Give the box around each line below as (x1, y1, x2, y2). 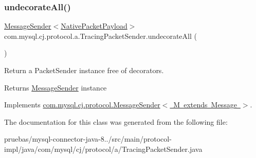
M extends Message (173, 99, 237, 110)
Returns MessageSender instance (4, 82, 107, 93)
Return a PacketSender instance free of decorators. (4, 65, 164, 75)
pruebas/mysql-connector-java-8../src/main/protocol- (4, 133, 172, 144)
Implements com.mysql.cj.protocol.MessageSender (4, 99, 160, 110)
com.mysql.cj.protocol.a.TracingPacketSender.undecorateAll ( (4, 30, 197, 41)
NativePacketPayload (61, 20, 127, 31)
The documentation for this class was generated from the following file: (4, 116, 228, 127)
